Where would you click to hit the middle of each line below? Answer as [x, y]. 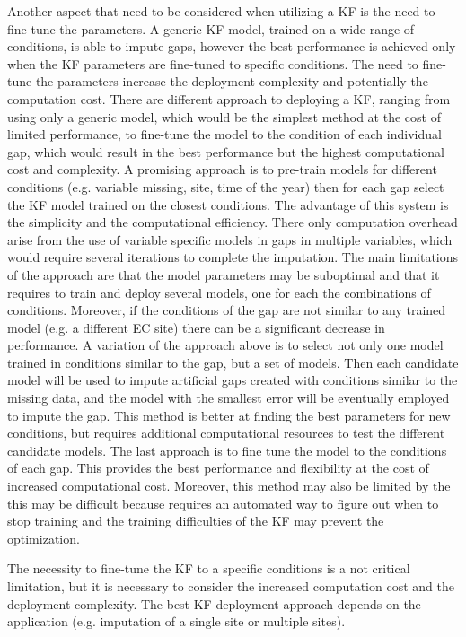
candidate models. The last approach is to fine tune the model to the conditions [227, 450]
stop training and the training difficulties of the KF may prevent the [196, 521]
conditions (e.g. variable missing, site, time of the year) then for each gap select [226, 186]
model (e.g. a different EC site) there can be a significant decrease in [196, 327]
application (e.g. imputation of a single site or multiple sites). [176, 621]
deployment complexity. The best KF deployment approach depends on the [214, 603]
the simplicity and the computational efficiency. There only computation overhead [233, 222]
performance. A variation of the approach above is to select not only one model [225, 345]
